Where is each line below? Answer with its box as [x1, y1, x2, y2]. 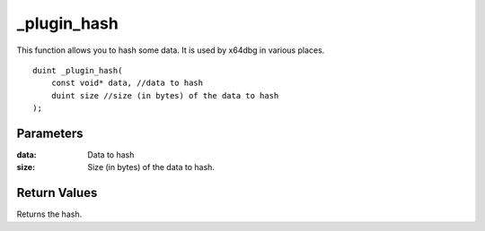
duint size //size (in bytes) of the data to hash [50, 90, 279, 100]
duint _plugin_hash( [32, 65, 123, 75]
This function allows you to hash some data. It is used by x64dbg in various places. [16, 45, 325, 56]
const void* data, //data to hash [50, 78, 204, 89]
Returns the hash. [16, 209, 83, 219]
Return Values [16, 185, 98, 201]
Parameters [16, 125, 84, 141]
